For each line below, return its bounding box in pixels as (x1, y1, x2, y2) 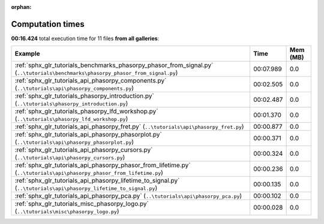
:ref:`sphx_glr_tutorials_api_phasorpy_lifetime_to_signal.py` (14, 177, 180, 185)
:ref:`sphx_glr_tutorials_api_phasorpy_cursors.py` (14, 146, 153, 154)
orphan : (11, 4, 32, 10)
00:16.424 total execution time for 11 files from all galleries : (11, 35, 160, 42)
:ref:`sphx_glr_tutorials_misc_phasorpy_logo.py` (14, 199, 149, 208)
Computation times (11, 19, 85, 29)
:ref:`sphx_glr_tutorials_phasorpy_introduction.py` (14, 92, 154, 100)
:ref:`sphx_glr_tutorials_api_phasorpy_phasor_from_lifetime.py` (14, 161, 191, 169)
